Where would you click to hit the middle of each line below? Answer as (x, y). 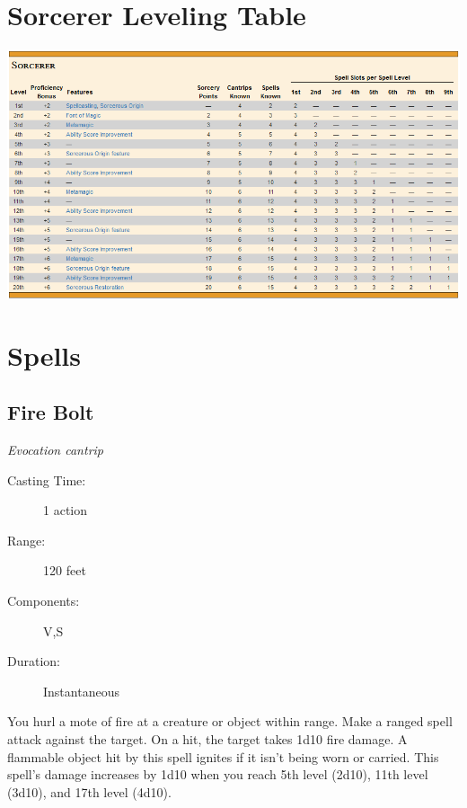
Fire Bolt (51, 412)
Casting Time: (47, 479)
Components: (44, 601)
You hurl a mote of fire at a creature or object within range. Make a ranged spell (230, 721)
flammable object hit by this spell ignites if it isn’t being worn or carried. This (223, 756)
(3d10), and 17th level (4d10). (89, 791)
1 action (65, 510)
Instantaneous (81, 691)
